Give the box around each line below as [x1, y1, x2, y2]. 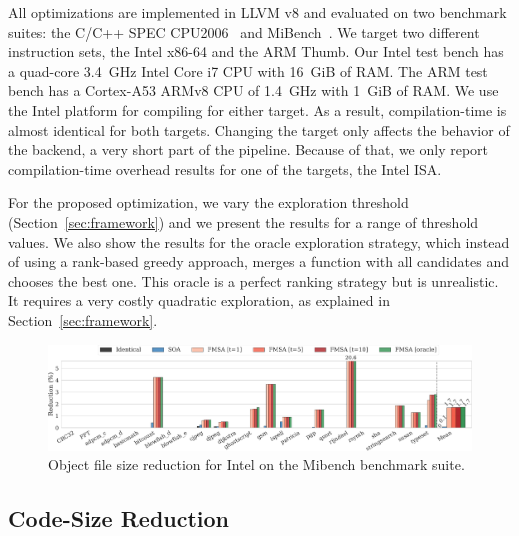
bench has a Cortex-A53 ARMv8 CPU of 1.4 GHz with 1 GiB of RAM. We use [8, 80, 499, 101]
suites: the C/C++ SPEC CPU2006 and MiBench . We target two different [8, 21, 480, 42]
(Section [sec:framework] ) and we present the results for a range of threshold [8, 211, 479, 232]
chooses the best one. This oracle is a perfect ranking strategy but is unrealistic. [8, 270, 499, 291]
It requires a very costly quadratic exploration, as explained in [8, 290, 390, 311]
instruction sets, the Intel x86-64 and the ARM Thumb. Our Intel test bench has [8, 41, 504, 62]
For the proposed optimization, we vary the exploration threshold [8, 192, 409, 213]
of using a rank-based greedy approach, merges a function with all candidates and [8, 251, 509, 272]
